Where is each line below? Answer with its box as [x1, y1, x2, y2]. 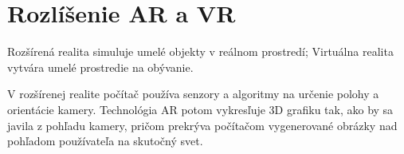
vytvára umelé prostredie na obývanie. [7, 58, 194, 75]
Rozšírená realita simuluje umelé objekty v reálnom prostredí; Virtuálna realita [7, 43, 394, 60]
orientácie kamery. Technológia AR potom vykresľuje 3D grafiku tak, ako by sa [7, 101, 394, 117]
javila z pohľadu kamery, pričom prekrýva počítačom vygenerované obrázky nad [7, 116, 398, 133]
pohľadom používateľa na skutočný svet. [7, 132, 203, 149]
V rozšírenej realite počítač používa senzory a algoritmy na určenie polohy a [7, 85, 379, 102]
